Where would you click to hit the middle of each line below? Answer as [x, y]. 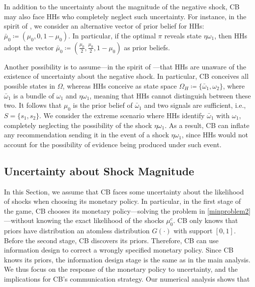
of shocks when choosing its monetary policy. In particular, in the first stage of [123, 201]
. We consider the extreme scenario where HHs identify [122, 115]
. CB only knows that [206, 220]
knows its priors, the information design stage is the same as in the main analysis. [127, 259]
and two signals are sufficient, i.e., [195, 105]
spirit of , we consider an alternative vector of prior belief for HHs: [104, 26]
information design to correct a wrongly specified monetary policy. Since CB [119, 250]
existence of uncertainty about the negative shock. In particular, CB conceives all [126, 76]
